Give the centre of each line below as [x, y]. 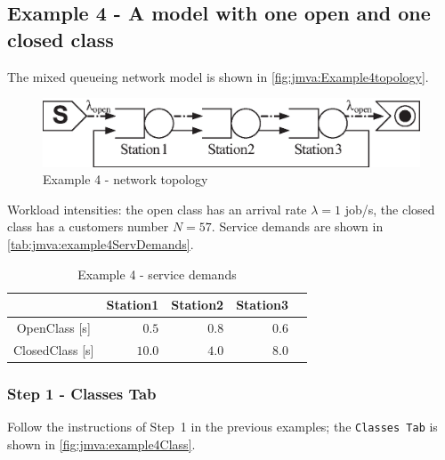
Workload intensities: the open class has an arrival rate [157, 209]
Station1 [133, 305]
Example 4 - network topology [125, 179]
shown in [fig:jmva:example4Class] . [101, 444]
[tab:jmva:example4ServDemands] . [101, 243]
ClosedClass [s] [54, 349]
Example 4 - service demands [157, 274]
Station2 [198, 305]
